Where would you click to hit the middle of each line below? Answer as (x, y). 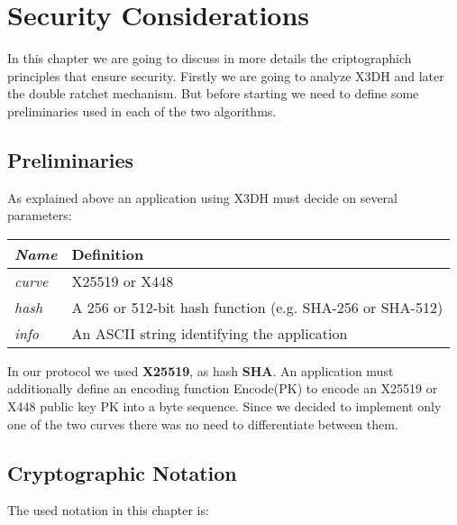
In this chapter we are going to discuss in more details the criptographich (210, 58)
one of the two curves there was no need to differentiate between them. (203, 424)
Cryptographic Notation (122, 472)
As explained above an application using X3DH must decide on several (202, 197)
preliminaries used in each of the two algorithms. (142, 111)
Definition (108, 253)
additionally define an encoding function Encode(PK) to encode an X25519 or (223, 388)
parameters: (40, 215)
